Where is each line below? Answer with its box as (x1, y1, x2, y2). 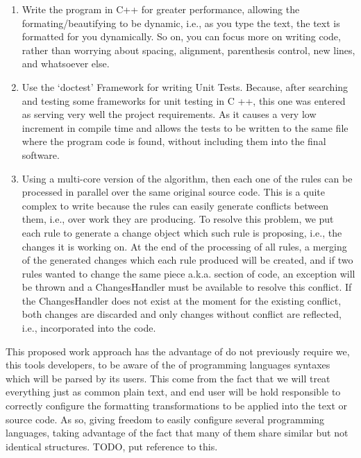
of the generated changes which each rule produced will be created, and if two (22, 253, 353, 267)
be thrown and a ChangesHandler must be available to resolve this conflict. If (22, 280, 352, 294)
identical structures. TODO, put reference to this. (6, 439, 218, 453)
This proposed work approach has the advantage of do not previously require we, (6, 343, 350, 358)
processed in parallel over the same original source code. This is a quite (22, 185, 325, 199)
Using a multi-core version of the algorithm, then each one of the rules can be (22, 171, 353, 185)
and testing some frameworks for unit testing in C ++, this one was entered (22, 93, 346, 108)
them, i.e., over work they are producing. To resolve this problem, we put (22, 212, 334, 226)
